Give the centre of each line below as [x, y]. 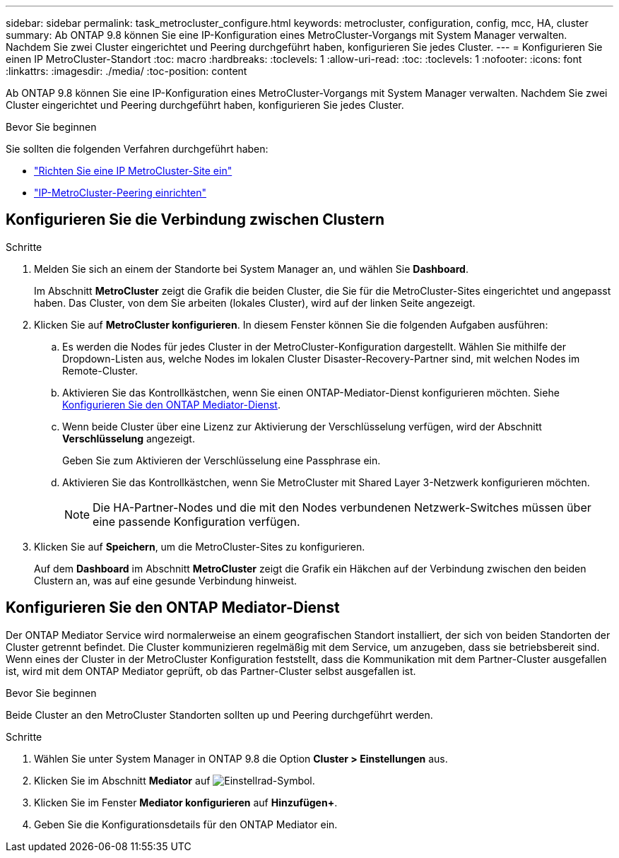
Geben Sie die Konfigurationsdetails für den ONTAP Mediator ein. [186, 824]
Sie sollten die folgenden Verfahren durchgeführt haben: [137, 149]
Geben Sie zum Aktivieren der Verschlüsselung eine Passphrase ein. [222, 460]
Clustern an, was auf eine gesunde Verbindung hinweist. [166, 580]
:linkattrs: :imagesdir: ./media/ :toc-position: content [126, 71]
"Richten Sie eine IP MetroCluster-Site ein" [133, 171]
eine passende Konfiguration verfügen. [196, 521]
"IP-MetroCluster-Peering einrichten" [120, 193]
